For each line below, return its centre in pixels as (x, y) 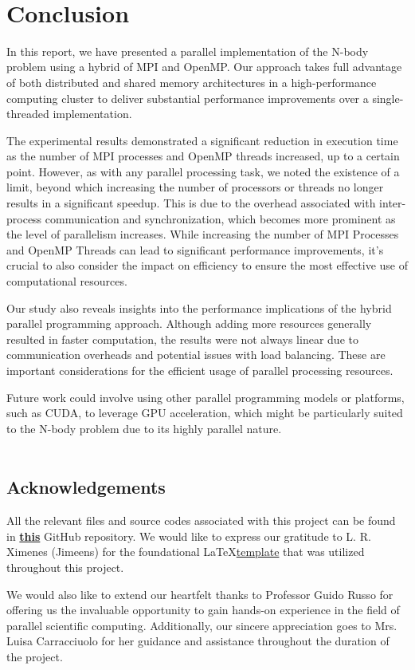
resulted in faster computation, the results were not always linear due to (182, 339)
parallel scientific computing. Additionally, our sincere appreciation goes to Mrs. (202, 625)
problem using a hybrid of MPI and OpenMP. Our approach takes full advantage (204, 67)
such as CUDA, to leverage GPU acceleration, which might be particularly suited (205, 413)
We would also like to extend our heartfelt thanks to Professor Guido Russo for (200, 594)
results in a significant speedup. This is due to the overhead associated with (191, 203)
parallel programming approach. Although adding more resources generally (189, 323)
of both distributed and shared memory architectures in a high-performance (192, 82)
